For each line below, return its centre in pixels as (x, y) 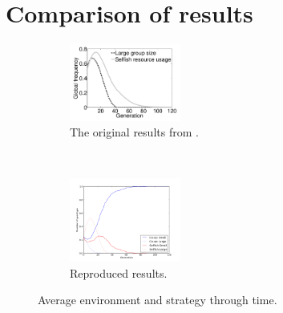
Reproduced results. (119, 272)
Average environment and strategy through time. (158, 300)
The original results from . (134, 132)
